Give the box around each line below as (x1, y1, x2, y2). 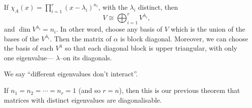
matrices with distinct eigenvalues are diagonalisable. (4, 94, 162, 105)
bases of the (4, 33, 39, 43)
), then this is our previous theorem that (119, 85, 240, 95)
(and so (78, 85, 101, 95)
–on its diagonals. (59, 52, 112, 62)
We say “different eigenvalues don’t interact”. (4, 69, 138, 79)
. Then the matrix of (50, 33, 112, 43)
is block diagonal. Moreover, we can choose (120, 33, 249, 43)
